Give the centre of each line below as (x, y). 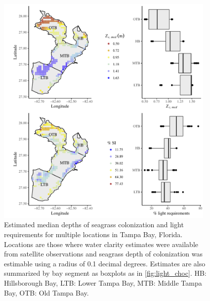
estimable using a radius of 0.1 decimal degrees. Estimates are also (105, 263)
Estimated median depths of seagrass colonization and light (94, 225)
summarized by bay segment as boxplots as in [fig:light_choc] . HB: (105, 273)
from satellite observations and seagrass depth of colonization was (103, 254)
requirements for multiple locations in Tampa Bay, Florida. (93, 234)
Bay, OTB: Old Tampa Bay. (46, 292)
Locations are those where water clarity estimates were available (101, 244)
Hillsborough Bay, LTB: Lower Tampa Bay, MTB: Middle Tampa (103, 283)
